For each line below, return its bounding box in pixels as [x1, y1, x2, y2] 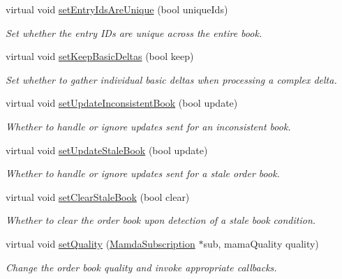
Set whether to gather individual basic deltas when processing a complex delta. [6, 72, 337, 86]
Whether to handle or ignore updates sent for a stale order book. [6, 166, 280, 181]
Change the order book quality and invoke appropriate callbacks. [6, 259, 277, 274]
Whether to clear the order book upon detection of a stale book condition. [6, 213, 316, 227]
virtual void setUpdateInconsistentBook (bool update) [6, 96, 238, 110]
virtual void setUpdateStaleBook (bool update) [6, 142, 208, 157]
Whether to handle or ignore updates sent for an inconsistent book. [6, 119, 291, 133]
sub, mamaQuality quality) [203, 236, 319, 250]
